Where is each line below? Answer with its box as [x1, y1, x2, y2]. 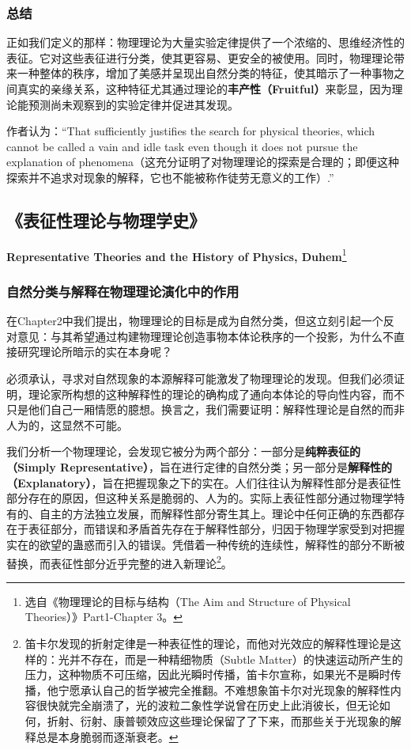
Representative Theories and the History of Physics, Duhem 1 [6, 245, 347, 264]
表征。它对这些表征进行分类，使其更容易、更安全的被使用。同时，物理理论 [6, 49, 394, 66]
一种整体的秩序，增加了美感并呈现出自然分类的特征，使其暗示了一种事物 [17, 65, 394, 81]
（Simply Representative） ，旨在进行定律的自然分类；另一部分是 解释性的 [6, 458, 392, 475]
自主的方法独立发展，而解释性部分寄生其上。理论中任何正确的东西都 [39, 505, 394, 521]
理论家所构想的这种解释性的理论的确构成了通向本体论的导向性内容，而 [28, 385, 394, 402]
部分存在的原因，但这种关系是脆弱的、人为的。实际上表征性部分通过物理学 [6, 490, 394, 506]
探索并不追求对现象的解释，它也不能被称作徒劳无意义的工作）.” [6, 169, 334, 185]
